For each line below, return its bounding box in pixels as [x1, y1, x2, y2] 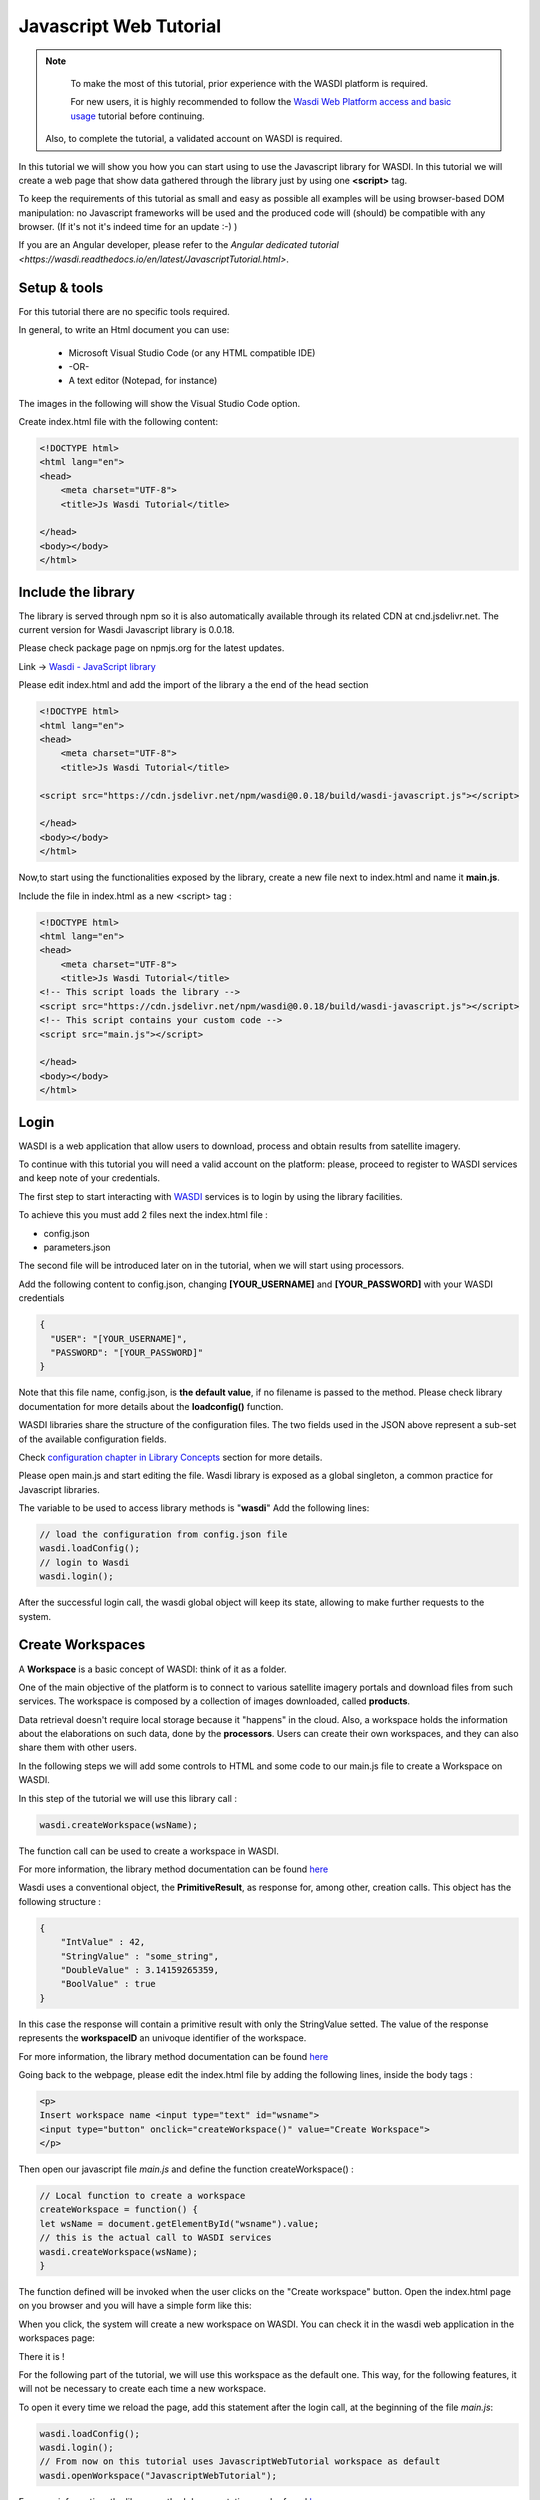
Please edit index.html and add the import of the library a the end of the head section [18, 679, 369, 691]
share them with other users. [18, 1741, 137, 1754]
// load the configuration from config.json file [39, 1529, 288, 1540]
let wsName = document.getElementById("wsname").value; [39, 2218, 320, 2229]
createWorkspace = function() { [39, 2204, 199, 2215]
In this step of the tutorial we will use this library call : [18, 1792, 237, 1804]
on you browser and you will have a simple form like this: [18, 2300, 252, 2312]
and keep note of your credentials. [18, 1172, 160, 1184]
